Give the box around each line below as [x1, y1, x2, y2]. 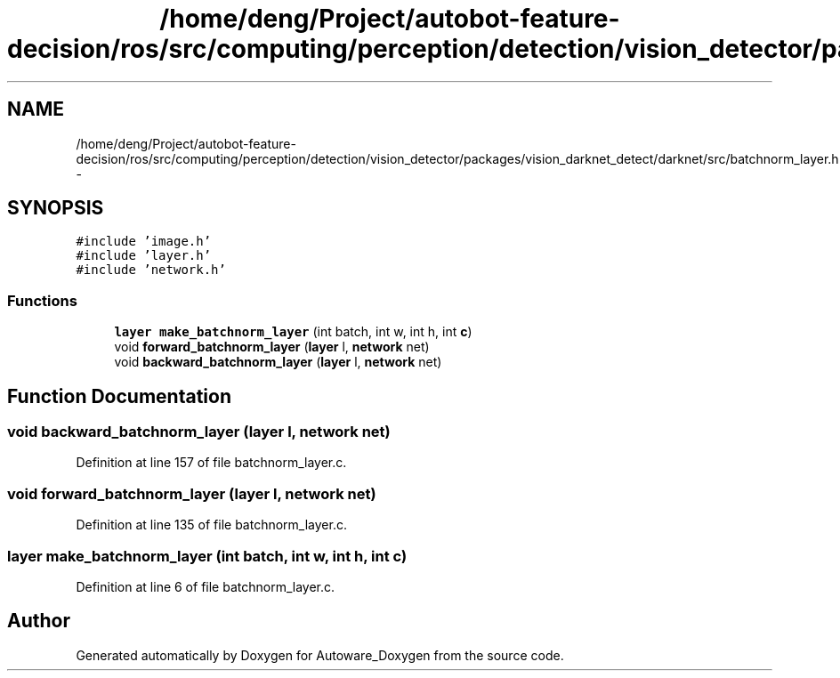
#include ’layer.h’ [76, 248, 212, 263]
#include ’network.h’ [76, 262, 226, 278]
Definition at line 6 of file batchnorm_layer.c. [76, 578, 335, 594]
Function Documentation [7, 384, 231, 408]
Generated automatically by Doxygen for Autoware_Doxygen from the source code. [76, 647, 564, 663]
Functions [7, 291, 77, 310]
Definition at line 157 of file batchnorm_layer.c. [76, 455, 347, 471]
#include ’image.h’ [76, 234, 212, 249]
